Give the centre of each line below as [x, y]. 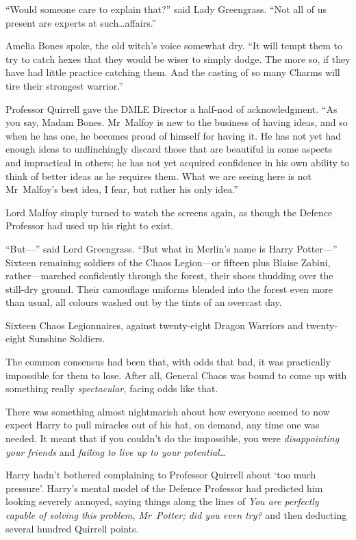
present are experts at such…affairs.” [81, 22]
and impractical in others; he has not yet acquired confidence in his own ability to [178, 162]
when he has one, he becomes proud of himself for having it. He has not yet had [173, 135]
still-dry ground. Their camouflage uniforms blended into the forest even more [169, 288]
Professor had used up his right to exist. [90, 226]
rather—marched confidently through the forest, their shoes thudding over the [169, 275]
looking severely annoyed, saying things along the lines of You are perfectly [162, 501]
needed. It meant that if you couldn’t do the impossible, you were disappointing [173, 438]
